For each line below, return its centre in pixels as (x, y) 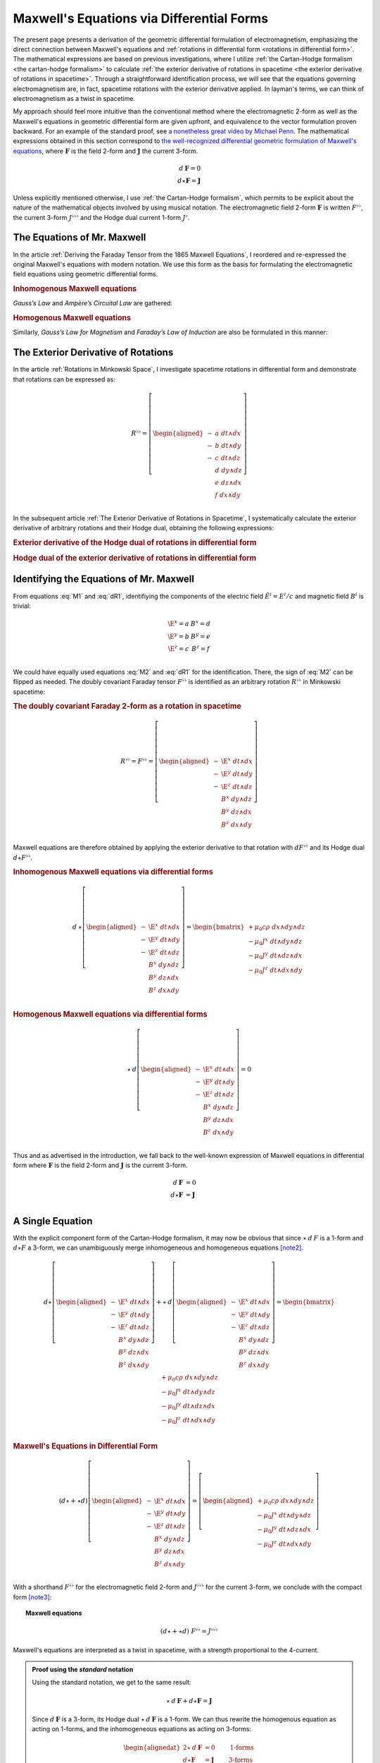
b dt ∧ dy (228, 445)
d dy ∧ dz (228, 470)
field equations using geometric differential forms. (85, 274)
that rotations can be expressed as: (64, 379)
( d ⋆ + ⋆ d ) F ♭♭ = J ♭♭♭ (189, 1631)
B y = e (201, 636)
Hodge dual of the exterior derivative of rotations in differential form (135, 559)
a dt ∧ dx (228, 433)
